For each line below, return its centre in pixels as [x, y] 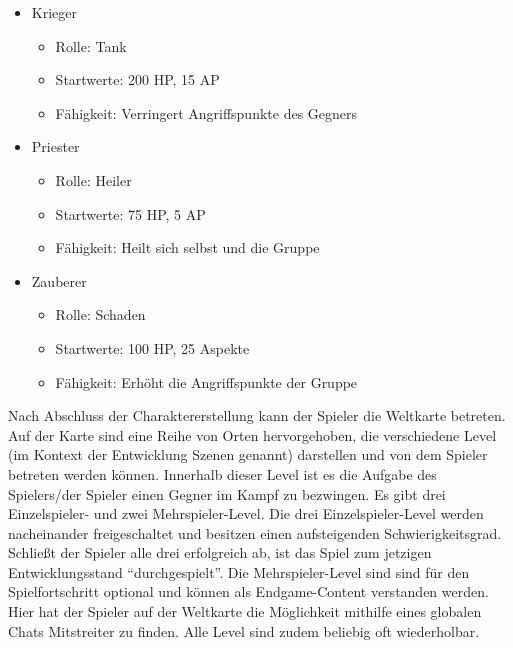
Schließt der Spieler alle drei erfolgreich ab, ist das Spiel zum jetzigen [220, 552]
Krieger [54, 12]
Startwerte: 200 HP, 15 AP [137, 79]
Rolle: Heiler [93, 179]
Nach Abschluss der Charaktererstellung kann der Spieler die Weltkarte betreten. [257, 415]
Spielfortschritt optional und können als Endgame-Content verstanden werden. [248, 591]
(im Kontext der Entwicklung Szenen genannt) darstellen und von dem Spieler [248, 454]
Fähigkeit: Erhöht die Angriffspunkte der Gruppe [206, 381]
